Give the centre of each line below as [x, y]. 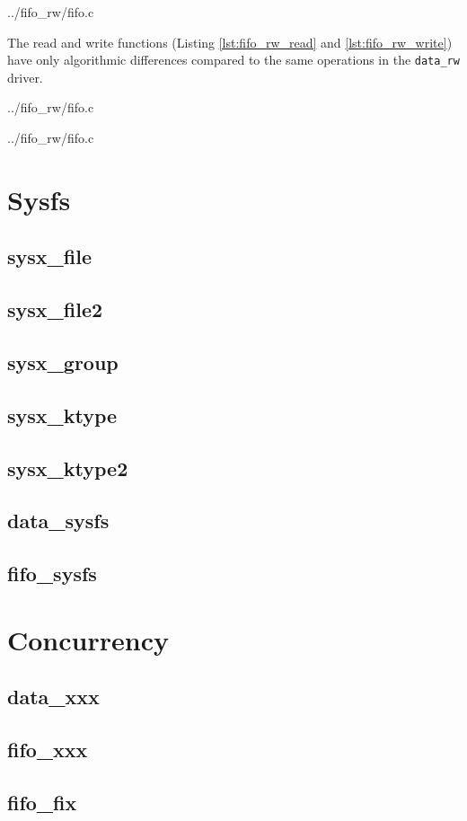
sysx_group [63, 362]
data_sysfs [58, 521]
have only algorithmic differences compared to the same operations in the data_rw [233, 60]
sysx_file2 [55, 309]
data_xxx [53, 697]
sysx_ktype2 [68, 468]
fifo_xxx [48, 750]
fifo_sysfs [52, 574]
